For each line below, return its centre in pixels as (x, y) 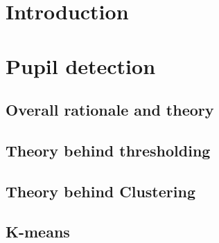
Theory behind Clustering (100, 191)
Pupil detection (81, 65)
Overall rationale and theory (110, 110)
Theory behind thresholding (108, 150)
